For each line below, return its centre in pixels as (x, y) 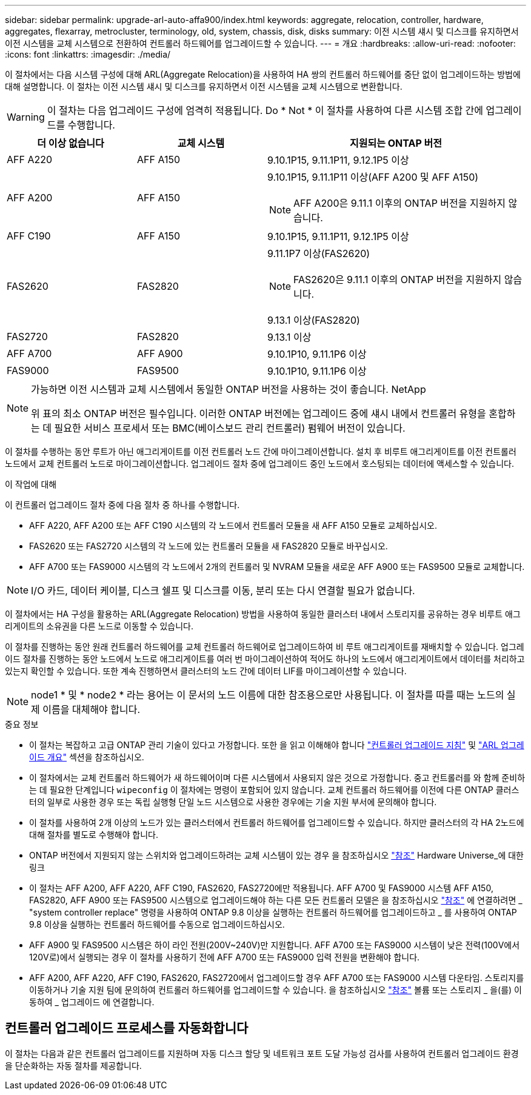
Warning (26, 117)
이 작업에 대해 (31, 484)
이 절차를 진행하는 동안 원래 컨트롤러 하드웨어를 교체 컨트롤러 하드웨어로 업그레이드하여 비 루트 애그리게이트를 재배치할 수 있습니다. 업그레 (265, 647)
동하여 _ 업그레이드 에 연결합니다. (92, 1002)
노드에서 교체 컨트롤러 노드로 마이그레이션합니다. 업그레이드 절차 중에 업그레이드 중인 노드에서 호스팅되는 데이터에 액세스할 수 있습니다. (259, 464)
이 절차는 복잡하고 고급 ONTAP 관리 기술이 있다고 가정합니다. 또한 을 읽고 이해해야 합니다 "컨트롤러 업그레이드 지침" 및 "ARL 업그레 (277, 745)
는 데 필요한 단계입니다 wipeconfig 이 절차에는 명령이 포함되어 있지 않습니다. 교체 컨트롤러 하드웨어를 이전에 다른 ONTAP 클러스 (274, 790)
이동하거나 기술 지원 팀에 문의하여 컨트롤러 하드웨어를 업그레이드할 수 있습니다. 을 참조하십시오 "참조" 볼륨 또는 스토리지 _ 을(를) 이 (276, 990)
